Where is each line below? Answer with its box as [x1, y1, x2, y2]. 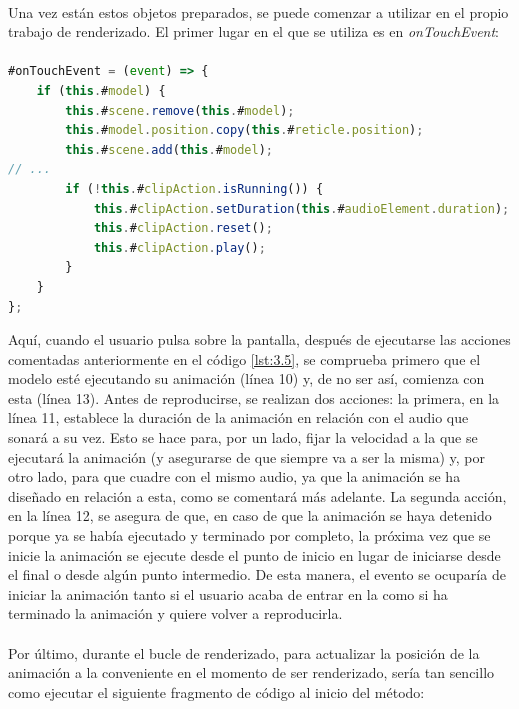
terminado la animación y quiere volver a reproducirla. [8, 603, 343, 624]
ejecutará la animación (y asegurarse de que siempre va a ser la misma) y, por [8, 446, 485, 467]
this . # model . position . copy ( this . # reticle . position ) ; [65, 123, 424, 138]
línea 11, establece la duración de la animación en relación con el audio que [8, 407, 469, 428]
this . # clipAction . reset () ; [93, 221, 273, 236]
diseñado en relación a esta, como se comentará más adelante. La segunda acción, [8, 485, 507, 506]
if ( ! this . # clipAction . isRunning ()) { [65, 181, 324, 196]
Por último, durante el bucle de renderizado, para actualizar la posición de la [8, 642, 480, 663]
